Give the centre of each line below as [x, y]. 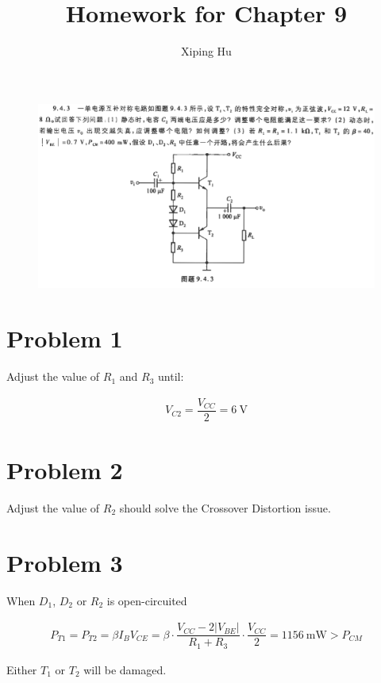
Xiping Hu [206, 51]
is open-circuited [147, 600]
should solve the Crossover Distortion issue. [225, 507]
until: [171, 376]
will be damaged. [125, 669]
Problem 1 [65, 338]
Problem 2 [65, 470]
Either [22, 669]
